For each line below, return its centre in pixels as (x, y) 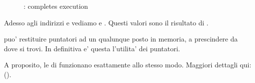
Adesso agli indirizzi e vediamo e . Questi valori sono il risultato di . (106, 22)
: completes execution (56, 6)
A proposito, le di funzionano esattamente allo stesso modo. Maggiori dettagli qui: (128, 65)
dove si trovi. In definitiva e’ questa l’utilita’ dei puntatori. (92, 48)
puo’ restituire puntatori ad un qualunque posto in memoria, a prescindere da (121, 39)
